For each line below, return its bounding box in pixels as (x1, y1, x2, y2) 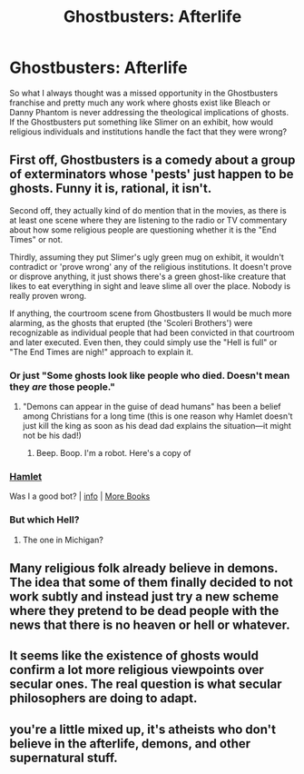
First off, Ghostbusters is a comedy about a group (9, 153, 296, 168)
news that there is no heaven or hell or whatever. (9, 618, 290, 633)
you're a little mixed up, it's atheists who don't (9, 721, 277, 737)
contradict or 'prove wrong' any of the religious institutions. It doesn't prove (9, 261, 292, 272)
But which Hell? (9, 513, 80, 526)
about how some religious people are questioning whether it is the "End (9, 224, 277, 235)
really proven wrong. (9, 290, 87, 301)
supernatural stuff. (9, 749, 118, 765)
